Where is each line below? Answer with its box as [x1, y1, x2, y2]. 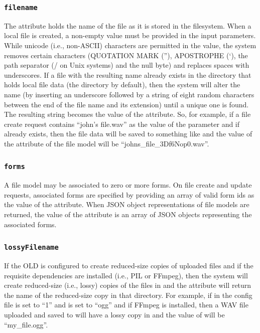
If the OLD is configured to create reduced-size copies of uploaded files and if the [4, 260, 253, 271]
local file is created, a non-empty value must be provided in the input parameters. [4, 30, 256, 41]
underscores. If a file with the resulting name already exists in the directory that [4, 69, 251, 80]
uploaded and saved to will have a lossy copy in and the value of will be [4, 309, 225, 319]
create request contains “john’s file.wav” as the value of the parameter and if [4, 118, 240, 129]
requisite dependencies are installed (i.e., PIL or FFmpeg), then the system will [4, 270, 248, 280]
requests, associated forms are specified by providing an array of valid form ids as [4, 189, 254, 200]
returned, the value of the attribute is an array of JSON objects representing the [4, 209, 252, 220]
